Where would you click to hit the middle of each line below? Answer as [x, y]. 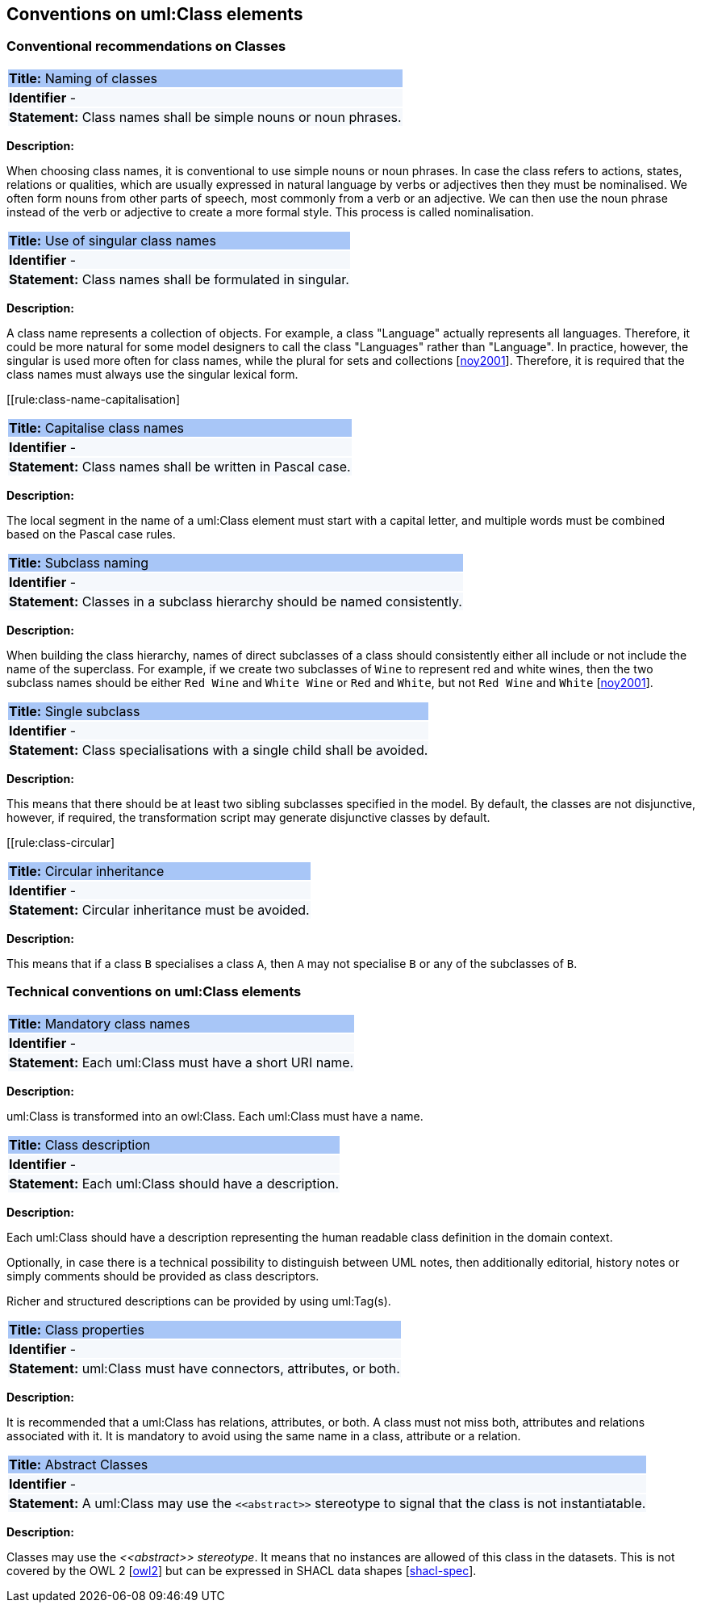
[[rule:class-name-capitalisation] [94, 399]
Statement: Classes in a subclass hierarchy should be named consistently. [236, 601]
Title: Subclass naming [79, 562]
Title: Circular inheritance [87, 871]
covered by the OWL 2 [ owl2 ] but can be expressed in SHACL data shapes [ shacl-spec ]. [242, 1570]
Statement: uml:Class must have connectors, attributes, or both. [204, 1368]
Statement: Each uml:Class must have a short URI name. [182, 1062]
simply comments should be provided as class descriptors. [163, 1276]
